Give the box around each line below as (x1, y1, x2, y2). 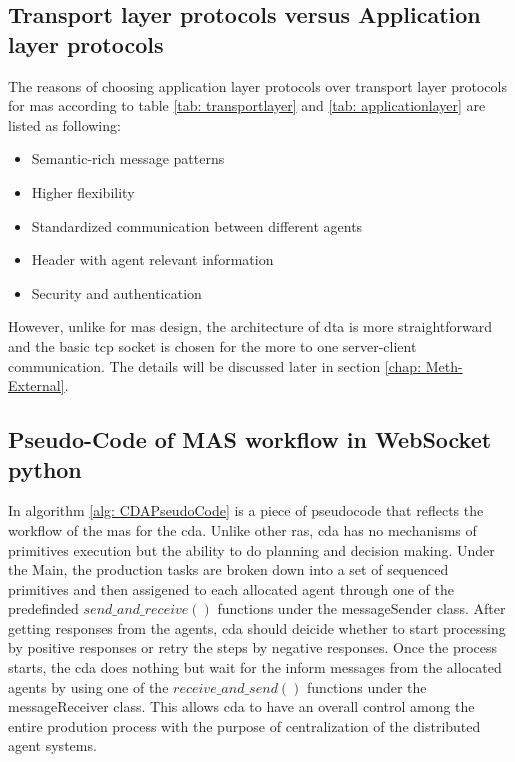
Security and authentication (31, 282, 202, 303)
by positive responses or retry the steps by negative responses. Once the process (8, 637, 498, 658)
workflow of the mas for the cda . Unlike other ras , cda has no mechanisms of (8, 519, 477, 540)
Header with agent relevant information (31, 249, 274, 270)
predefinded (8, 598, 79, 619)
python (8, 453, 82, 484)
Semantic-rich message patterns (31, 148, 225, 169)
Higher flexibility (31, 181, 135, 202)
